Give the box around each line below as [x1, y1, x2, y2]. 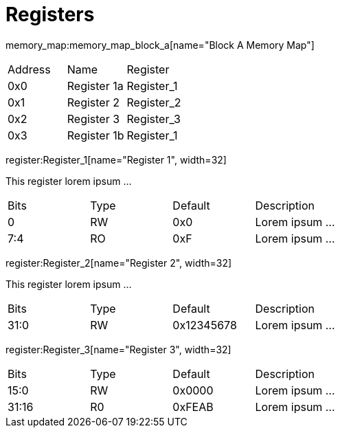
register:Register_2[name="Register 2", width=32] [5, 256, 232, 269]
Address [8, 62, 51, 76]
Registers [5, 3, 95, 26]
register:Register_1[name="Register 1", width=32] [5, 153, 227, 166]
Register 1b [67, 128, 124, 142]
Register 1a [67, 78, 124, 93]
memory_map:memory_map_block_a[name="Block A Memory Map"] [5, 38, 315, 51]
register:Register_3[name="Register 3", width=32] [5, 343, 231, 355]
